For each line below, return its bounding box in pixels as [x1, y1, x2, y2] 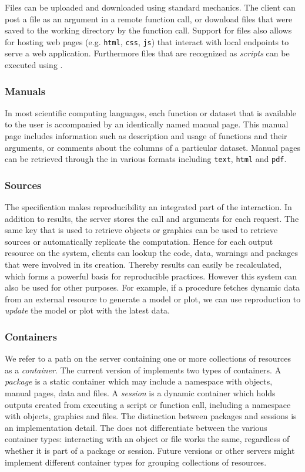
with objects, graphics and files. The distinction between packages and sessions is [5, 410, 297, 422]
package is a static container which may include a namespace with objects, [5, 375, 273, 387]
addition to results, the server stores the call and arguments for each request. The [5, 212, 299, 224]
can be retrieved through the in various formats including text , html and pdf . [5, 153, 287, 165]
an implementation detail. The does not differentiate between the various [5, 421, 267, 433]
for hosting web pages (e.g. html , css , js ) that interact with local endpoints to [5, 35, 289, 48]
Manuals [5, 83, 46, 98]
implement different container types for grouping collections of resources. [5, 456, 267, 468]
